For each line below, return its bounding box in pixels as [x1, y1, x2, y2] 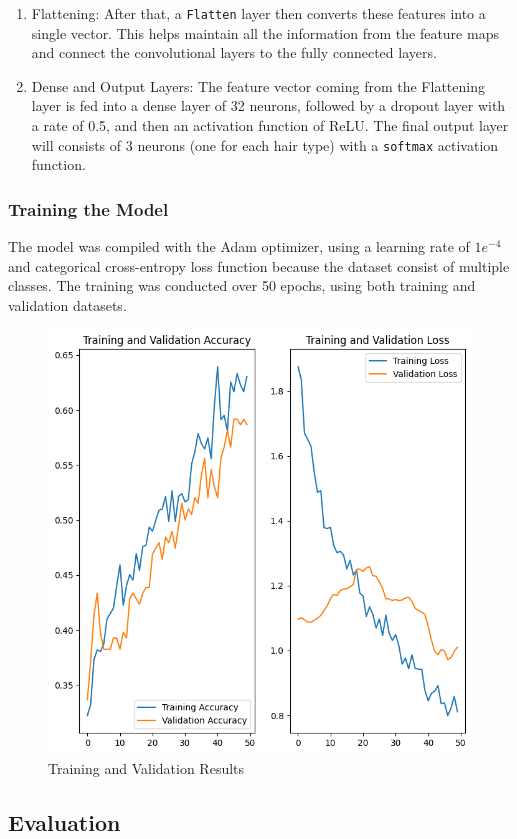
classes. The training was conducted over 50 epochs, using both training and [8, 275, 476, 296]
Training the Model [8, 196, 169, 221]
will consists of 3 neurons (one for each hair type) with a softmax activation [31, 134, 499, 155]
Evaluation [8, 806, 121, 837]
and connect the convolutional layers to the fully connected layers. [31, 42, 437, 63]
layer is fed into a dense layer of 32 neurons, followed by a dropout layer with [31, 95, 506, 116]
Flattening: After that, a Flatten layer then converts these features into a [31, 3, 486, 23]
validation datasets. [8, 294, 127, 315]
